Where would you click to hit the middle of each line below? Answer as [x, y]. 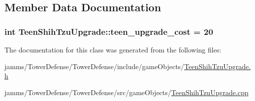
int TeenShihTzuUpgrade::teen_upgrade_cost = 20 [109, 31]
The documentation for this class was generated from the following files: [113, 50]
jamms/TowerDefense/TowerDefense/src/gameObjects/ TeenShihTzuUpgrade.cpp [127, 92]
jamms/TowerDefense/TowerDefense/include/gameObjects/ [95, 66]
